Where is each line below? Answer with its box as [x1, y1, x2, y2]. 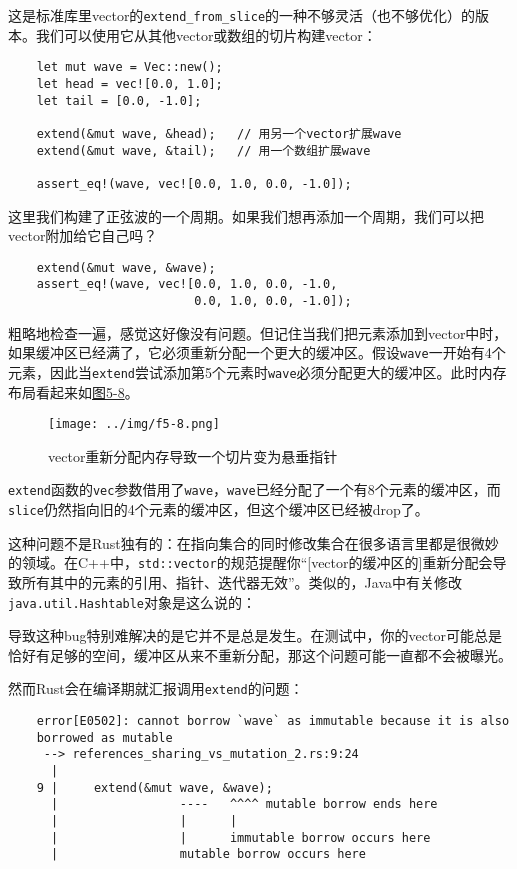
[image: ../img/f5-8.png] [48, 417, 220, 432]
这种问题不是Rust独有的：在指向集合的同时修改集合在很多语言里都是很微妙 [8, 532, 499, 553]
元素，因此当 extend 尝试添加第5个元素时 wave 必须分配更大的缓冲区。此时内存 [8, 361, 507, 382]
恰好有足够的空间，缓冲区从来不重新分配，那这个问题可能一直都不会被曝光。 [8, 644, 512, 665]
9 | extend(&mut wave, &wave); [36, 780, 273, 795]
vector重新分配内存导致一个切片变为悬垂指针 [48, 445, 338, 466]
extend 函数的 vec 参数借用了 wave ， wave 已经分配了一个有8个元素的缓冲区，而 [8, 479, 501, 500]
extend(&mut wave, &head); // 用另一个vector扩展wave [36, 126, 402, 141]
